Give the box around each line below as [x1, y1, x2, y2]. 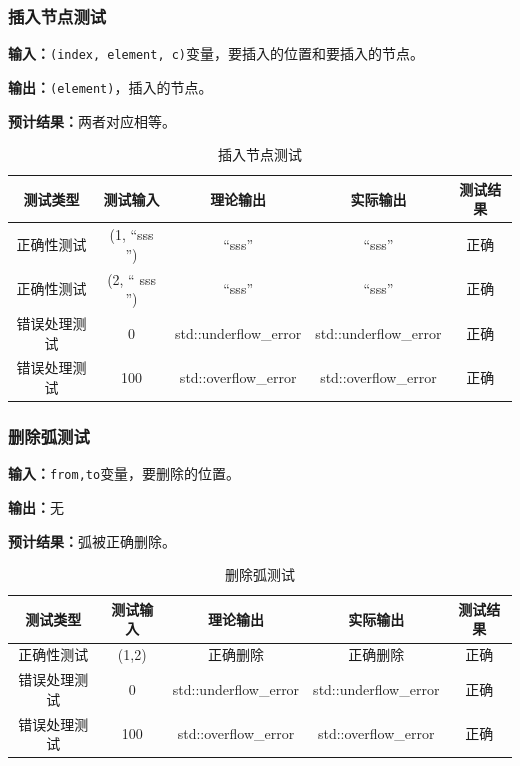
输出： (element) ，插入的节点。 [8, 76, 213, 97]
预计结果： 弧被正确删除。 [8, 530, 176, 551]
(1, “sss [109, 224, 154, 245]
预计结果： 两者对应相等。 [8, 110, 176, 131]
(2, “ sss [107, 268, 156, 289]
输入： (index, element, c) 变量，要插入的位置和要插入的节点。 [8, 43, 425, 64]
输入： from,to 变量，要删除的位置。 [8, 463, 241, 484]
